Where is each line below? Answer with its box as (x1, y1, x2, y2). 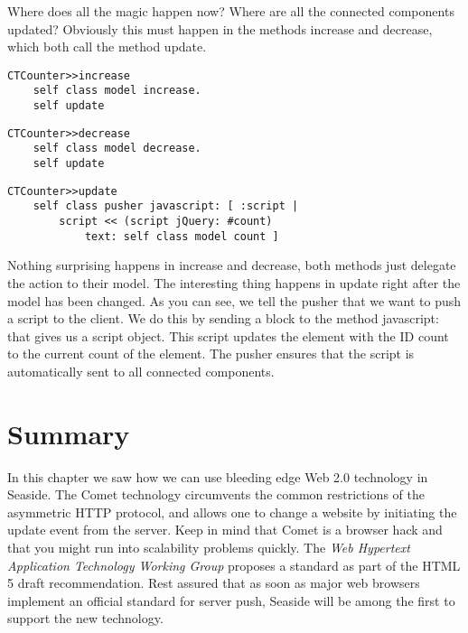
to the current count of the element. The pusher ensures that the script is (7, 344, 415, 363)
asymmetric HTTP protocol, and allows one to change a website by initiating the (7, 502, 457, 521)
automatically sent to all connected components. (7, 361, 275, 380)
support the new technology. (7, 609, 164, 628)
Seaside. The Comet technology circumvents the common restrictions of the (7, 485, 425, 504)
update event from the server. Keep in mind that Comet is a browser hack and (7, 520, 443, 539)
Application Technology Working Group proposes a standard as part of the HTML (7, 555, 461, 574)
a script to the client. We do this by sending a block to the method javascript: (7, 309, 439, 328)
